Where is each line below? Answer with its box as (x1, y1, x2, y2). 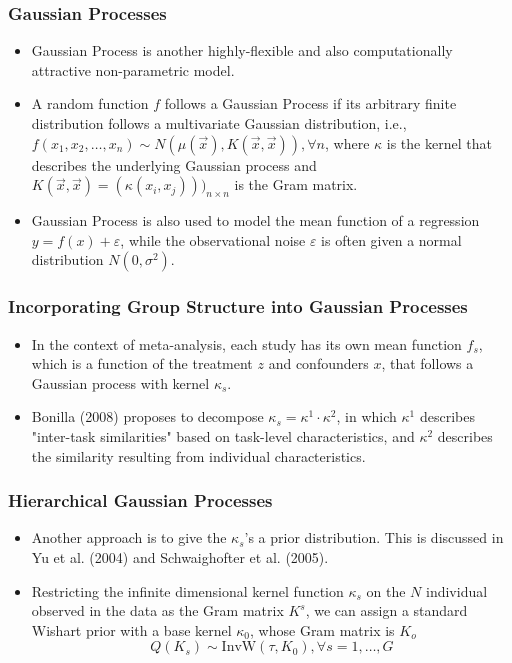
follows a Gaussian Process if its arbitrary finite (164, 93, 457, 114)
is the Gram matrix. (234, 174, 358, 195)
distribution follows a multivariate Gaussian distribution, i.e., (31, 113, 407, 133)
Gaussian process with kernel (31, 372, 210, 393)
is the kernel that (386, 132, 492, 153)
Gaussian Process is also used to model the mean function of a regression (31, 210, 480, 231)
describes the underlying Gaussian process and (31, 154, 317, 175)
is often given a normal (321, 229, 462, 250)
